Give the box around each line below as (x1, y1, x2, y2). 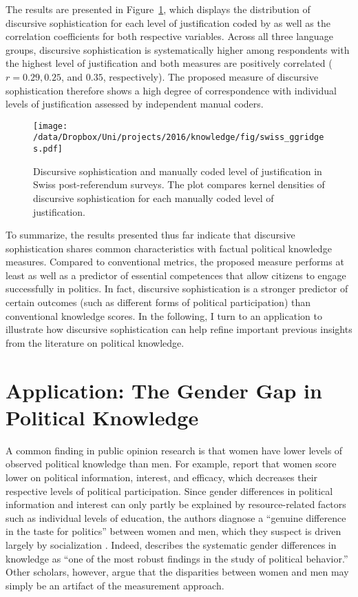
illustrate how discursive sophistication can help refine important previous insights (6, 322, 352, 336)
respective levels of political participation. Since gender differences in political (6, 483, 333, 498)
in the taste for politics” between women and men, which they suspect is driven (6, 524, 341, 538)
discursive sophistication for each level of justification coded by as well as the (6, 15, 330, 30)
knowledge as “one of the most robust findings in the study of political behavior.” (6, 551, 348, 565)
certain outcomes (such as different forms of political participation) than (6, 295, 311, 310)
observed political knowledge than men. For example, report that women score (6, 456, 337, 471)
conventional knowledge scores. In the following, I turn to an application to (6, 308, 322, 323)
